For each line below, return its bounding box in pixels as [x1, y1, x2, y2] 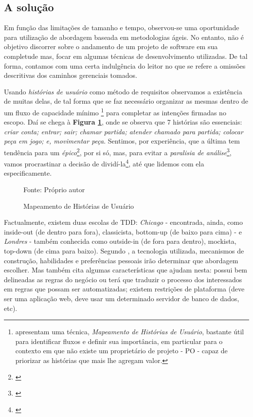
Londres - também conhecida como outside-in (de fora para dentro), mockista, [4, 236, 236, 246]
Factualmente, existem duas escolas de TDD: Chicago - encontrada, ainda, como [4, 217, 243, 227]
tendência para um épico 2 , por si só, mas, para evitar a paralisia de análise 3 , [4, 145, 232, 157]
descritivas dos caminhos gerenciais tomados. [4, 70, 137, 80]
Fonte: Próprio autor [23, 184, 85, 195]
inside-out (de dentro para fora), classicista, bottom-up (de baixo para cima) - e [4, 226, 242, 236]
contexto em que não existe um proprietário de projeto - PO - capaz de [15, 345, 228, 356]
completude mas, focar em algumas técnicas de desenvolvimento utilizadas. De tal [4, 51, 248, 61]
